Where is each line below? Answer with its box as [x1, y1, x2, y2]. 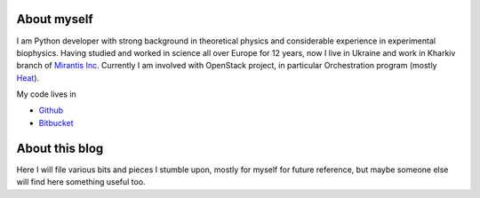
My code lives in [16, 89, 77, 99]
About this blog [16, 140, 104, 155]
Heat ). [16, 72, 40, 83]
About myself [16, 12, 93, 27]
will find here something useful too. [16, 177, 146, 187]
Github [38, 105, 64, 115]
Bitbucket [38, 117, 75, 128]
